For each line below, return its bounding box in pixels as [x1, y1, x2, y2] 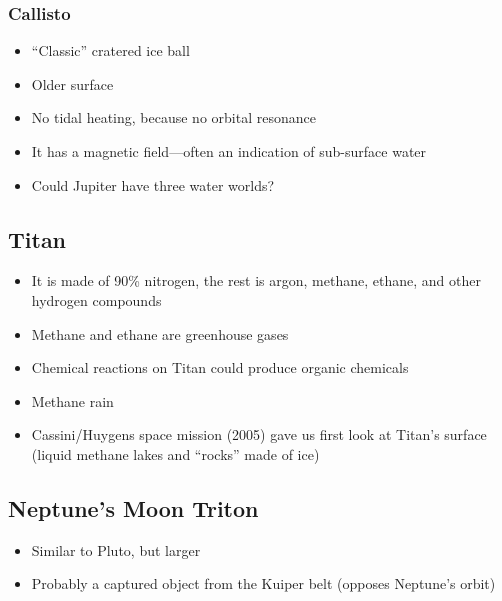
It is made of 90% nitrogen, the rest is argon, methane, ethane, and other [31, 270, 481, 291]
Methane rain [31, 390, 114, 411]
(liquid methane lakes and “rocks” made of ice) [31, 443, 320, 464]
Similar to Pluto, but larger [31, 539, 201, 560]
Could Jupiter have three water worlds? [31, 174, 275, 195]
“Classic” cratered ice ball [31, 40, 190, 61]
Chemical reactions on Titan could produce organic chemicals [31, 357, 409, 378]
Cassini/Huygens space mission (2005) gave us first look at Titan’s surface [31, 424, 487, 445]
